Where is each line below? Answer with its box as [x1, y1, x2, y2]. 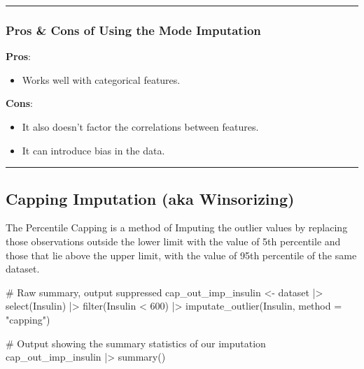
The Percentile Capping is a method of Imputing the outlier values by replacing [6, 220, 348, 235]
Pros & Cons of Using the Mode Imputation [6, 21, 261, 38]
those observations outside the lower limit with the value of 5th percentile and [6, 233, 341, 248]
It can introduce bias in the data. [22, 143, 165, 157]
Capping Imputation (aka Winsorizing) [6, 187, 295, 209]
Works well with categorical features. [22, 72, 181, 87]
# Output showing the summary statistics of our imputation [6, 335, 266, 350]
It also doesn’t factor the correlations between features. [22, 120, 259, 133]
